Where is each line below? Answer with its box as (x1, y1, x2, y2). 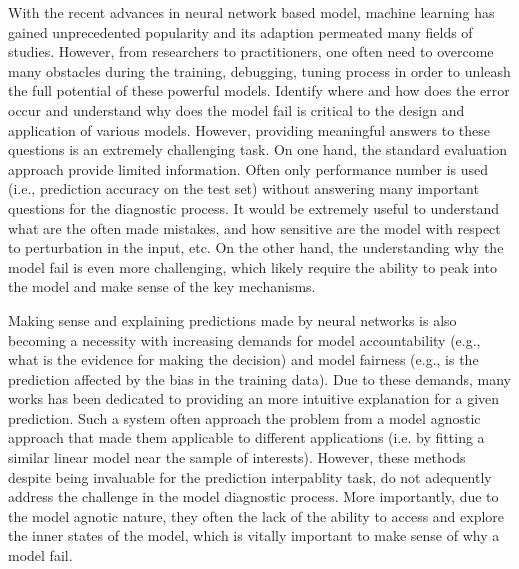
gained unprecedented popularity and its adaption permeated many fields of (8, 21, 473, 42)
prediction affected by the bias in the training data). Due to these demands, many (8, 368, 511, 389)
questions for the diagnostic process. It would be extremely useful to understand (8, 197, 500, 218)
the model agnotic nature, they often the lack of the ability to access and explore (8, 505, 505, 526)
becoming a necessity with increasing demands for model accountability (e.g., (8, 329, 481, 350)
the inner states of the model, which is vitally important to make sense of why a (8, 525, 500, 546)
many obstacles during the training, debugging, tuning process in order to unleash (8, 60, 511, 81)
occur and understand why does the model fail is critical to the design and (8, 99, 465, 120)
